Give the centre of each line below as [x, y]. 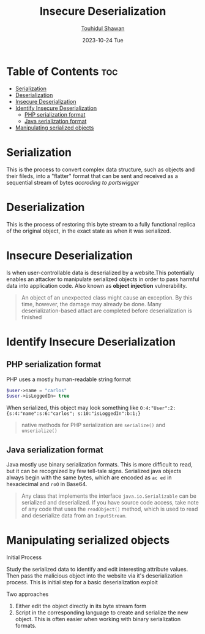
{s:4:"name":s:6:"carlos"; [41, 414]
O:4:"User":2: [158, 408]
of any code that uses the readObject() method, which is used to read [110, 509]
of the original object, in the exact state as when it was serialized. [89, 231]
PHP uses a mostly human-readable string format [69, 379]
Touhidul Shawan [103, 28]
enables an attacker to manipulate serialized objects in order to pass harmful [103, 279]
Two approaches [28, 594]
